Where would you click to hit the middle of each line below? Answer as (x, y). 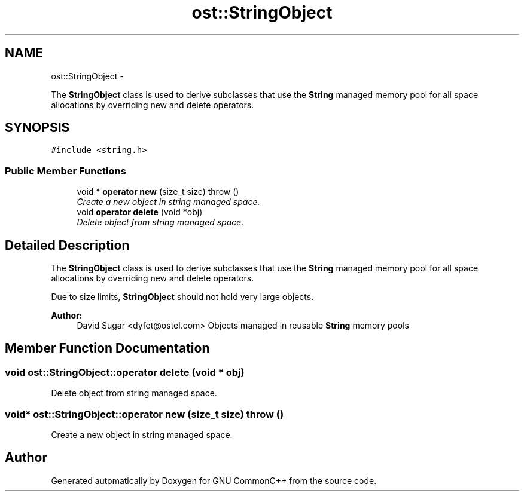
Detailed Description (67, 245)
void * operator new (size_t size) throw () (158, 192)
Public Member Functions (65, 171)
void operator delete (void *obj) (140, 212)
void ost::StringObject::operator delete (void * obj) (125, 372)
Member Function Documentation (107, 348)
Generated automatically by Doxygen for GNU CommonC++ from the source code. (214, 480)
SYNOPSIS (37, 128)
